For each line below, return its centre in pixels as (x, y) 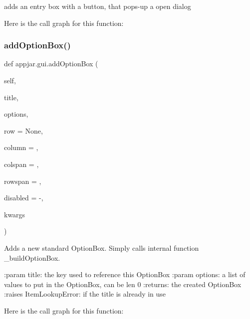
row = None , (23, 130)
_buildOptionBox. (32, 257)
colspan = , (21, 164)
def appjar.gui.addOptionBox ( (51, 64)
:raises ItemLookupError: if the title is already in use (85, 294)
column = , (21, 147)
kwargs (15, 214)
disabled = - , (24, 198)
